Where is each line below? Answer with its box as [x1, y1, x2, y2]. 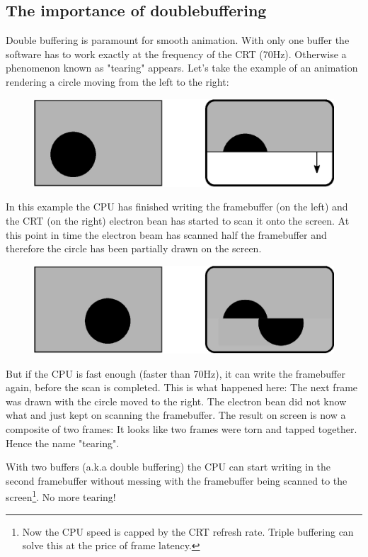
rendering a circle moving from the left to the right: [6, 74, 229, 89]
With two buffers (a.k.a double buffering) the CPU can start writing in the [6, 459, 331, 474]
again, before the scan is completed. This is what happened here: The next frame [6, 380, 358, 395]
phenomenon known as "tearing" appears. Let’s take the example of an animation [6, 60, 358, 75]
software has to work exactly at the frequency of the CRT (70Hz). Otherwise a [6, 46, 347, 61]
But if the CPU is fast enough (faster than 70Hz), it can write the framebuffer [6, 366, 345, 381]
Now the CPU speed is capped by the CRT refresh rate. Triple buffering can [22, 524, 354, 539]
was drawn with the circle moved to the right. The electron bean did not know [6, 393, 347, 408]
